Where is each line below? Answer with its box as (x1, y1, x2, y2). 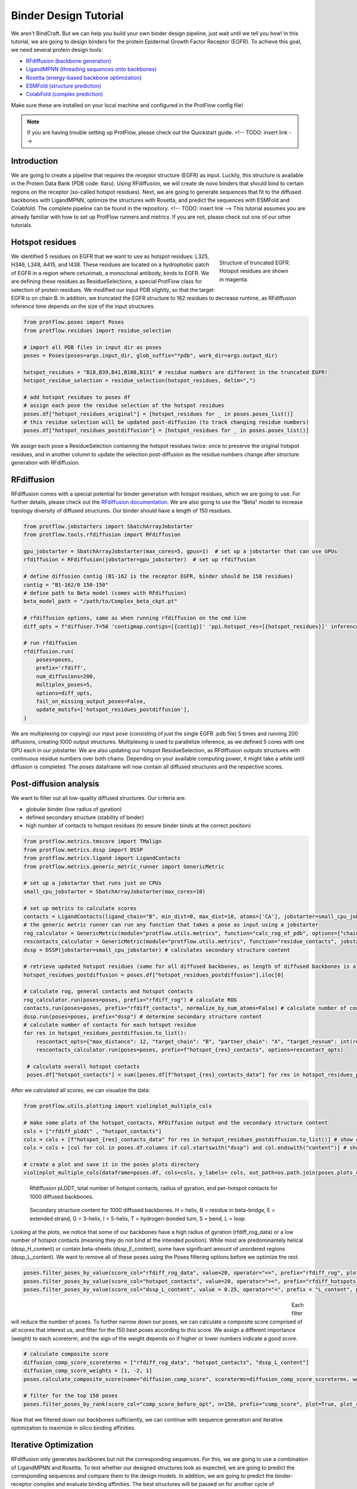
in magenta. (219, 276, 249, 283)
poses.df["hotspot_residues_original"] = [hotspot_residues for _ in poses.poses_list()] (23, 410, 294, 417)
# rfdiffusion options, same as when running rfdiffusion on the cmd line (23, 615, 247, 622)
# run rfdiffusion (23, 640, 77, 646)
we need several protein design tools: (11, 46, 104, 54)
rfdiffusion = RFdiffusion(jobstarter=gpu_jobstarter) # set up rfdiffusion (23, 556, 256, 563)
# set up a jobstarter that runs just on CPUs (23, 880, 162, 887)
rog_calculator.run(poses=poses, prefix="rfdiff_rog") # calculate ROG (23, 996, 237, 1003)
